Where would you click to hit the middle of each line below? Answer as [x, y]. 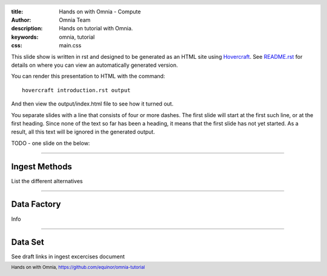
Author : [21, 20]
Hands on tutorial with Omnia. [96, 29]
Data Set [28, 242]
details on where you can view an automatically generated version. [94, 65]
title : [17, 12]
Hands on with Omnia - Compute [100, 12]
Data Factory [36, 204]
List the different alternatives [47, 181]
